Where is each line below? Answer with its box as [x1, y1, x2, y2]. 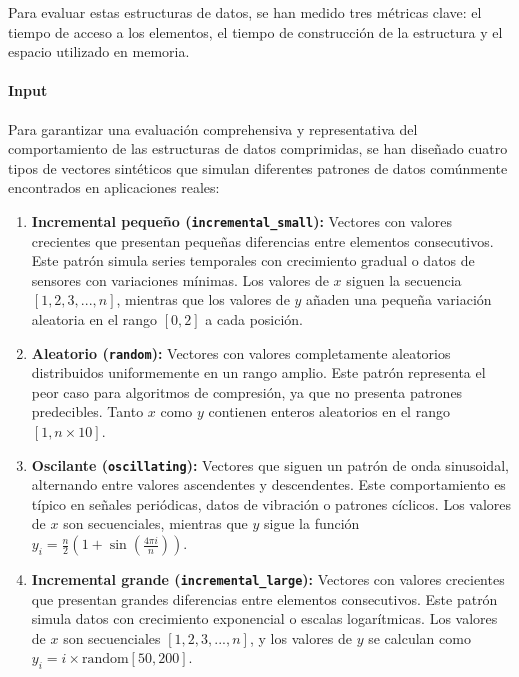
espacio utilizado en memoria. [8, 41, 190, 62]
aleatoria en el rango [31, 308, 158, 329]
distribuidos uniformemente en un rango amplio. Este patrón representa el [31, 362, 486, 383]
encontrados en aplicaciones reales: [8, 177, 220, 198]
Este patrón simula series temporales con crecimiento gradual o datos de [31, 250, 475, 271]
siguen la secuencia [346, 269, 462, 290]
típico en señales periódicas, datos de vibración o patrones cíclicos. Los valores [31, 493, 512, 514]
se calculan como [368, 627, 471, 648]
